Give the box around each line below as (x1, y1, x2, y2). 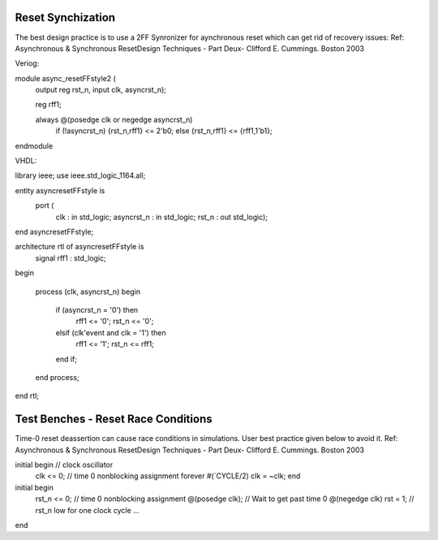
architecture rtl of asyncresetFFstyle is (15, 242, 144, 252)
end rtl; (15, 391, 40, 401)
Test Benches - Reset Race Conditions (15, 413, 213, 426)
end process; (35, 372, 80, 382)
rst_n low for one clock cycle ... (35, 505, 140, 515)
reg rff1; (35, 100, 62, 110)
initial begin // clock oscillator (15, 460, 114, 469)
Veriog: (15, 58, 40, 68)
